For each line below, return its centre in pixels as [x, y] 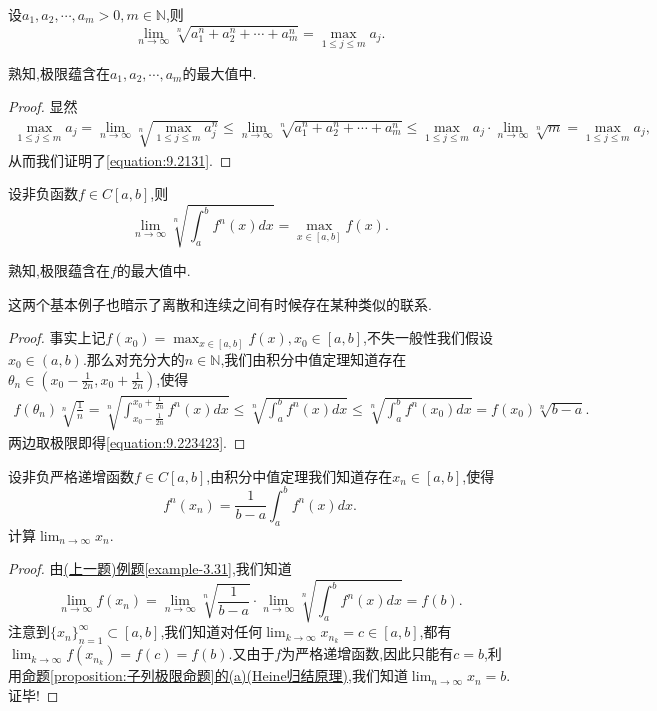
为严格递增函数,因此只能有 [367, 653]
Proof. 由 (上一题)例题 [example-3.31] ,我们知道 [150, 568]
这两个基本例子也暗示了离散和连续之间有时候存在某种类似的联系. [220, 303]
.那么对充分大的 [133, 358]
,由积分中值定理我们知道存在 [299, 475]
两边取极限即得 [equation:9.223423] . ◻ [127, 442]
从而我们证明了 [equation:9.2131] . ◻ [120, 159]
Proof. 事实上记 [57, 337]
